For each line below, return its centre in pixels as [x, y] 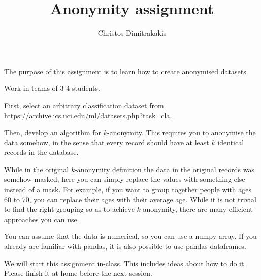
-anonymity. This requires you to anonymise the [182, 132]
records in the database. [41, 152]
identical [231, 142]
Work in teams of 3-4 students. [52, 88]
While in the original [37, 169]
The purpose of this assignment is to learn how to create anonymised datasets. [126, 71]
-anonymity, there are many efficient [197, 209]
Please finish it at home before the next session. [78, 273]
